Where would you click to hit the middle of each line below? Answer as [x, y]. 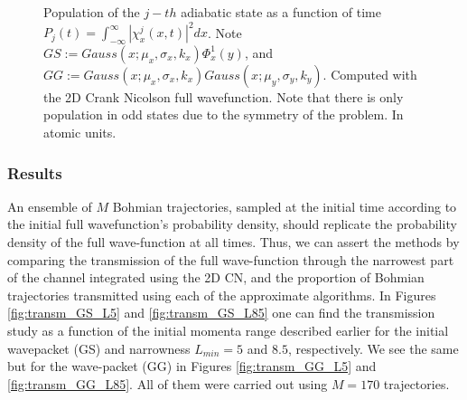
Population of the [92, 12]
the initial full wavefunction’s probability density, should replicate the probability [232, 224]
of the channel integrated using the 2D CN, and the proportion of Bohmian [216, 277]
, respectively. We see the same [373, 348]
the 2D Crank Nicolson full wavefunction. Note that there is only [224, 96]
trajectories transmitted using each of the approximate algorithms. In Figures [222, 295]
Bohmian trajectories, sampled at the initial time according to [285, 206]
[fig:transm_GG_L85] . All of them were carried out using [168, 383]
